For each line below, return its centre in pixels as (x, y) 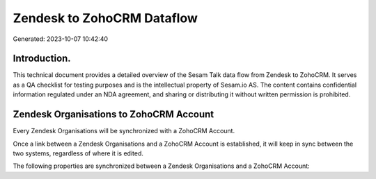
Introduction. (42, 59)
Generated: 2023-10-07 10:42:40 (60, 39)
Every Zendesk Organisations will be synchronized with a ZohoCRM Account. (124, 131)
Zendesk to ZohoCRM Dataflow (105, 18)
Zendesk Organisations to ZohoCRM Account (113, 114)
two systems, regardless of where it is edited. (78, 153)
